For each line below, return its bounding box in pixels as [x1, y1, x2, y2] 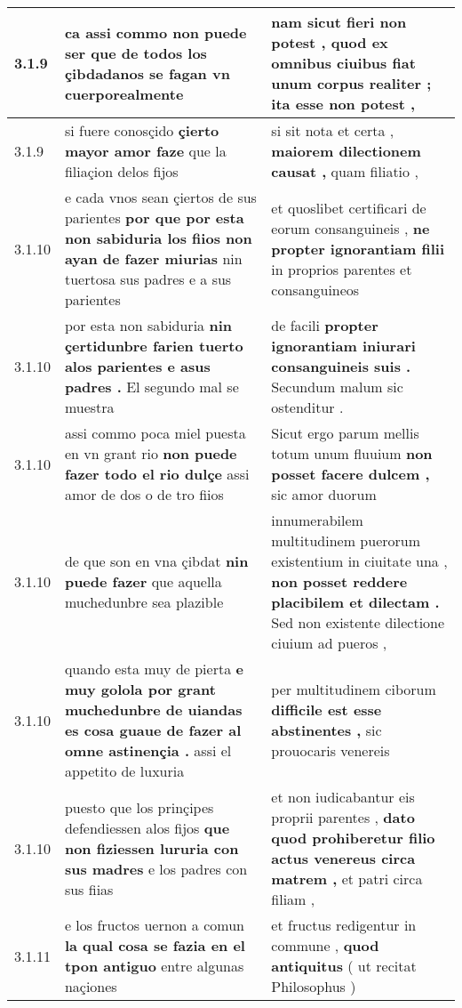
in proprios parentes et [271, 258, 412, 279]
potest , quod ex [271, 32, 388, 52]
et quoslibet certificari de [271, 197, 426, 218]
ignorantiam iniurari [271, 335, 416, 356]
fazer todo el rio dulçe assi [64, 464, 250, 484]
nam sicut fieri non [271, 12, 407, 32]
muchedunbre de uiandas [64, 699, 243, 720]
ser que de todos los [64, 42, 207, 63]
